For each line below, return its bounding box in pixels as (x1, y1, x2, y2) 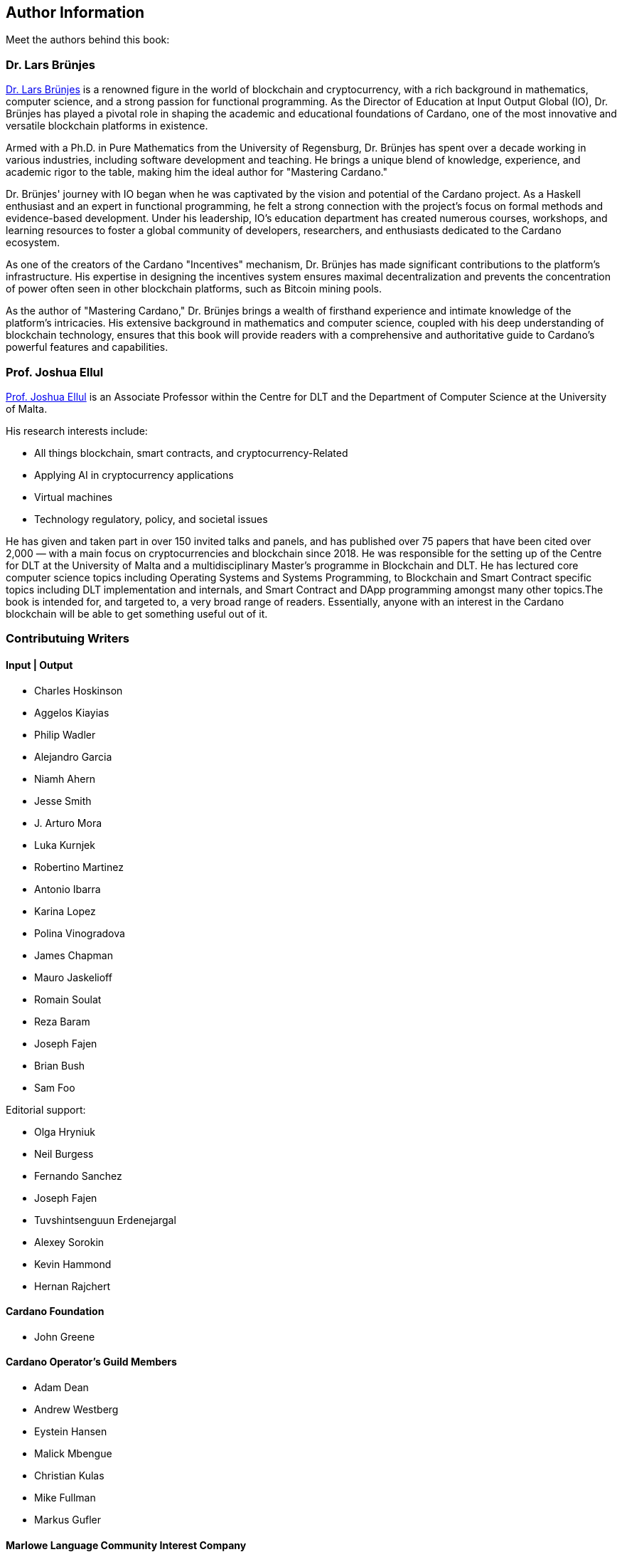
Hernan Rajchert (34, 1279, 111, 1292)
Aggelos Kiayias (34, 706, 109, 719)
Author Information (6, 4, 145, 21)
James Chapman (34, 949, 113, 961)
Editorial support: (6, 1103, 86, 1116)
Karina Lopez (34, 904, 96, 917)
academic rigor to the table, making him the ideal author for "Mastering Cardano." (6, 166, 388, 179)
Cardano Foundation (6, 1305, 104, 1318)
